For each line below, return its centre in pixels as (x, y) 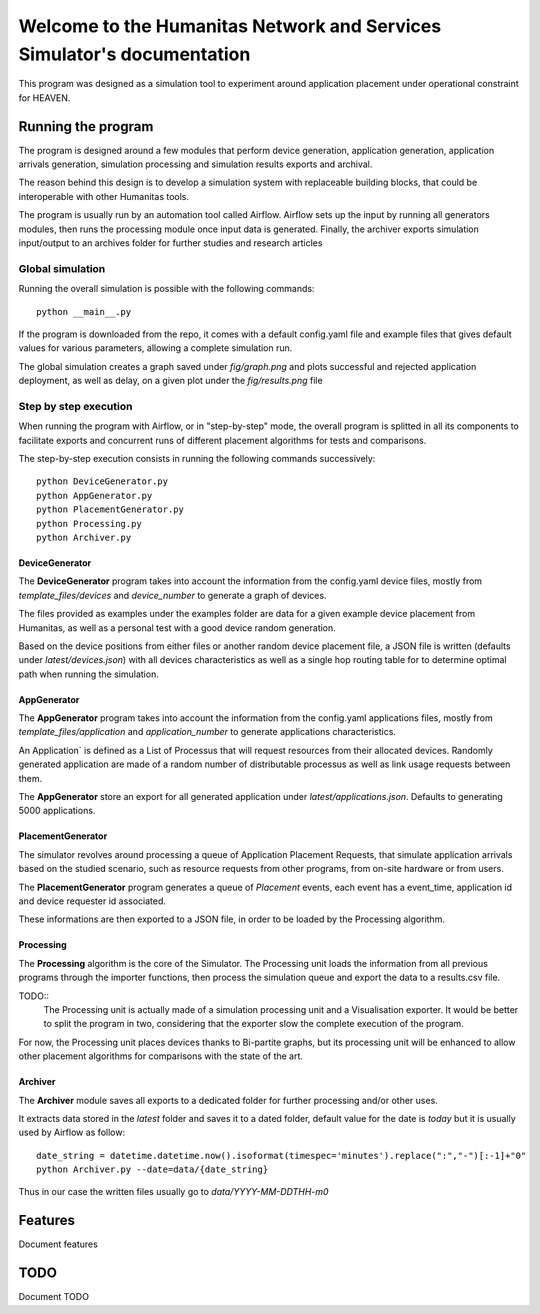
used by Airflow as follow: (71, 1132)
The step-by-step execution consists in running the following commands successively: (197, 458)
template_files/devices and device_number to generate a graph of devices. (172, 595)
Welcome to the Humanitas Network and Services (230, 26)
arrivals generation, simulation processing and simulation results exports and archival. (195, 164)
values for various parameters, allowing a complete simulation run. (155, 348)
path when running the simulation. (88, 674)
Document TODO (54, 1297)
